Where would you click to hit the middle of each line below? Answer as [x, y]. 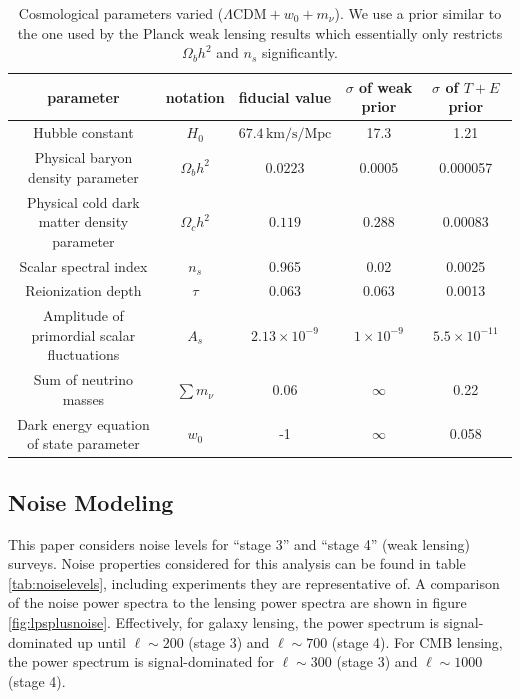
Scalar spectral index [83, 265]
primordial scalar [83, 334]
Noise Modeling [91, 501]
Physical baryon [83, 157]
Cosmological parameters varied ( [121, 13]
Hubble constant [83, 132]
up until [101, 641]
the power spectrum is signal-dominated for [141, 661]
